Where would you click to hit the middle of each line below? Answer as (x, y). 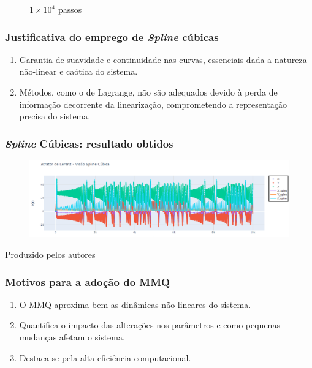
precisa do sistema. (55, 116)
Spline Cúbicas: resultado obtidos (89, 143)
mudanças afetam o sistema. (72, 337)
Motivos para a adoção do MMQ (88, 281)
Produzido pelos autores (50, 254)
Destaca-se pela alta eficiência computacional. (105, 357)
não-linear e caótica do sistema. (78, 71)
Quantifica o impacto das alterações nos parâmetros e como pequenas (150, 325)
